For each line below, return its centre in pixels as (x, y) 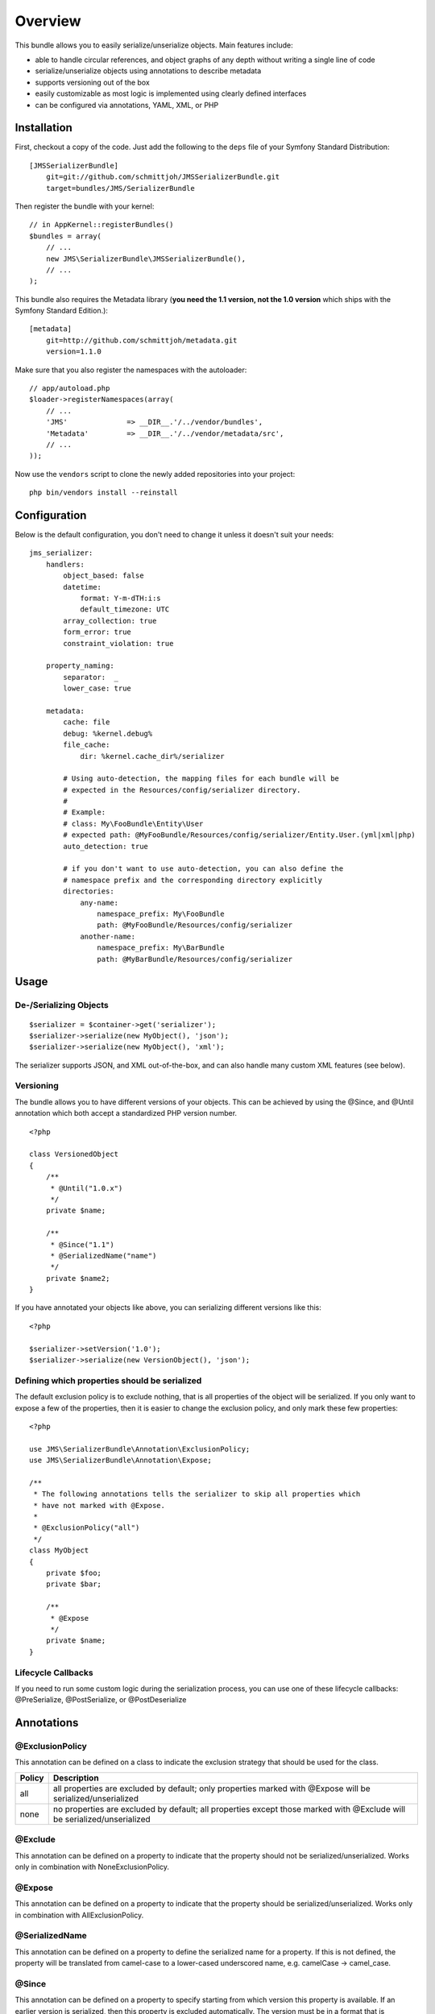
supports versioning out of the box (93, 82)
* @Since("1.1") (82, 1244)
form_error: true (97, 632)
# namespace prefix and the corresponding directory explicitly (193, 880)
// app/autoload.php (70, 388)
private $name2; (78, 1278)
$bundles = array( (66, 236)
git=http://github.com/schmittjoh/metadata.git (141, 340)
